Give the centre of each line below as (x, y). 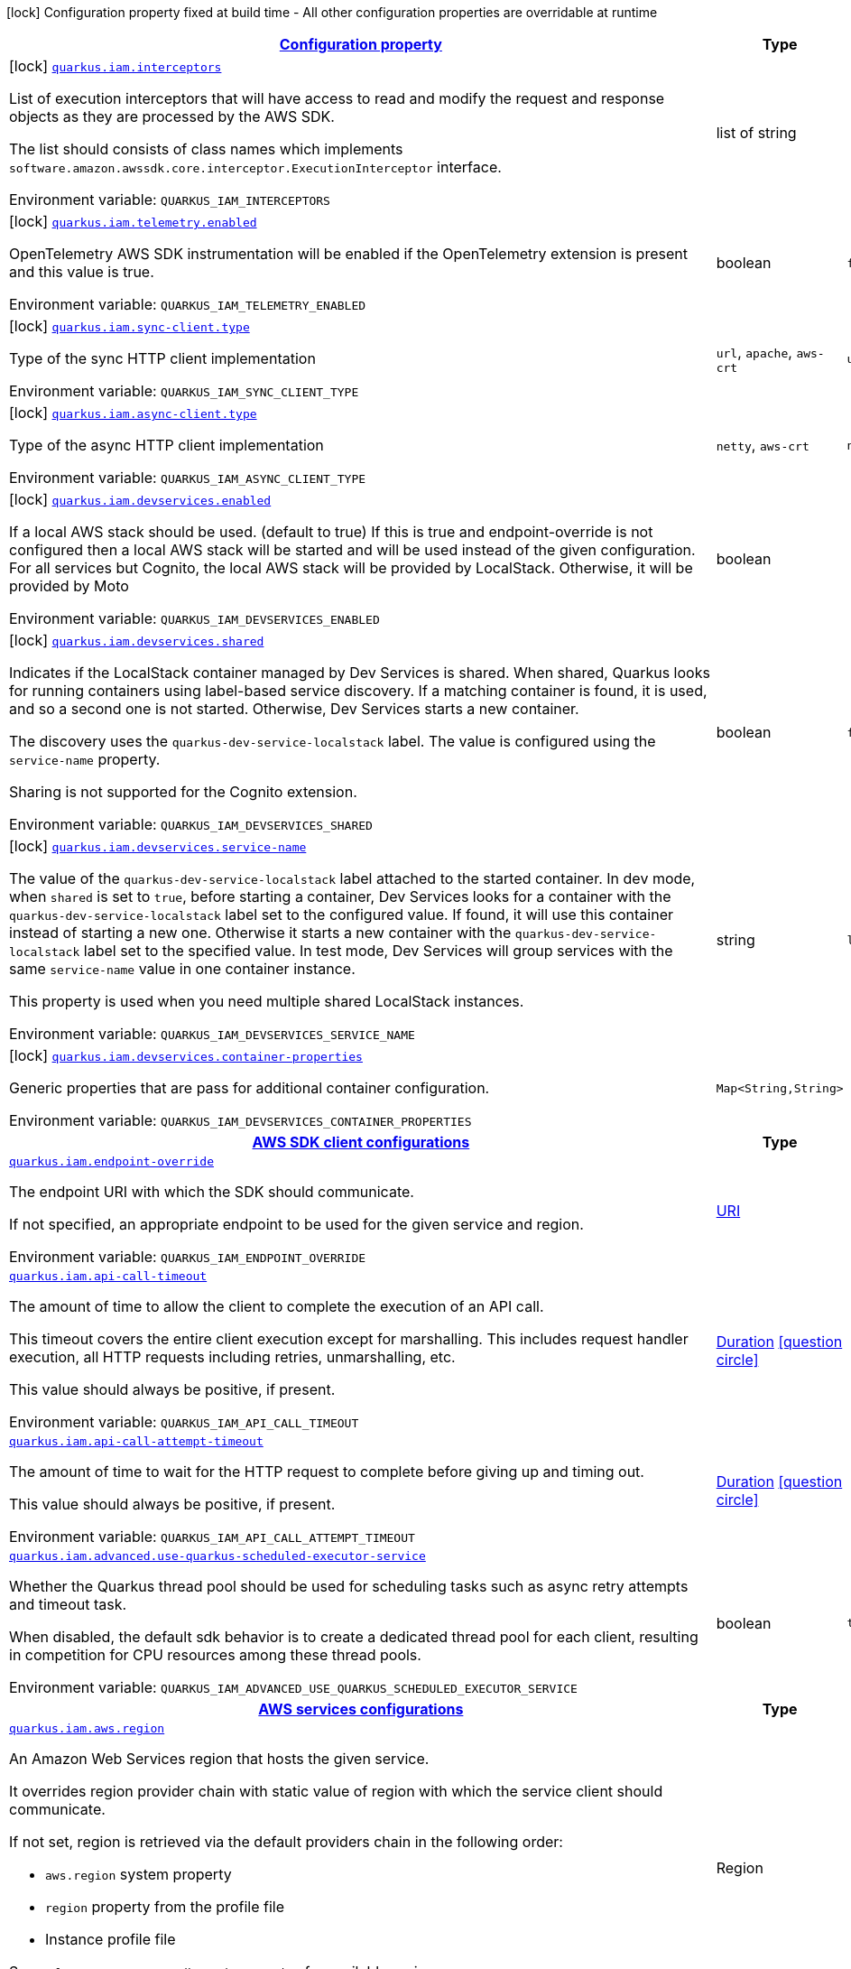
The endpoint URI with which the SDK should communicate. (212, 1192)
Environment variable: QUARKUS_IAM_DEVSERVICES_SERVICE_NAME (212, 1034)
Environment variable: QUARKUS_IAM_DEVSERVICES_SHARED (191, 824)
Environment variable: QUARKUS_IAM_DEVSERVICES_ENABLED (194, 618)
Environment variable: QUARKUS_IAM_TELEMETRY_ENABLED (188, 304)
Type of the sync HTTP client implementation (162, 358)
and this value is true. (82, 272)
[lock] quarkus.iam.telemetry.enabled (133, 221)
